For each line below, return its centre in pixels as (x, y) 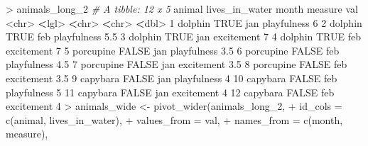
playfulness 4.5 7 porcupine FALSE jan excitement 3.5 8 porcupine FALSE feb (177, 64)
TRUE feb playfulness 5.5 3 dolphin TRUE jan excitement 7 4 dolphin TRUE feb (183, 36)
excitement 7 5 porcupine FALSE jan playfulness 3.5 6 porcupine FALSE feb (173, 50)
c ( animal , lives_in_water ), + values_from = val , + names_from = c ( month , (174, 119)
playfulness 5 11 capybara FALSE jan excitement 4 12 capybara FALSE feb (170, 92)
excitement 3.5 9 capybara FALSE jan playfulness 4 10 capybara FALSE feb (172, 78)
